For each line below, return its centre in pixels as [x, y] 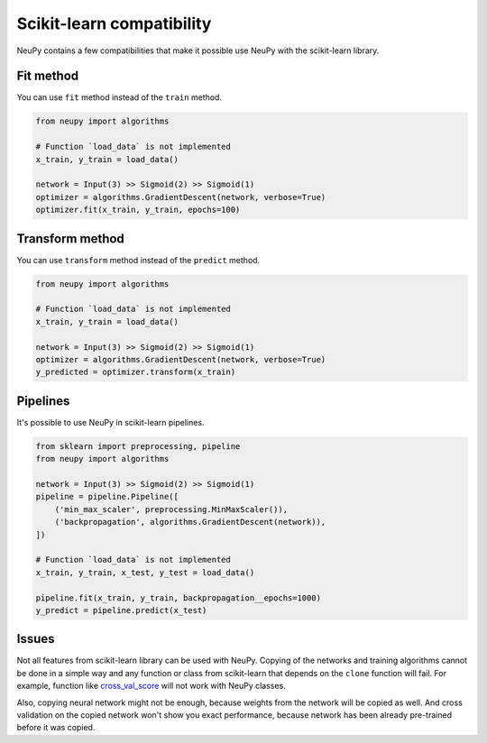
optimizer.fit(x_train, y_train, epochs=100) [138, 210]
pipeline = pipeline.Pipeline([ [107, 497]
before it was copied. [56, 728]
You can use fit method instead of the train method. [119, 97]
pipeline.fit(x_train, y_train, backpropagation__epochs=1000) [179, 598]
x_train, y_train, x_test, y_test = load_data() [145, 572]
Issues [36, 639]
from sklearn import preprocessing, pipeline [138, 446]
